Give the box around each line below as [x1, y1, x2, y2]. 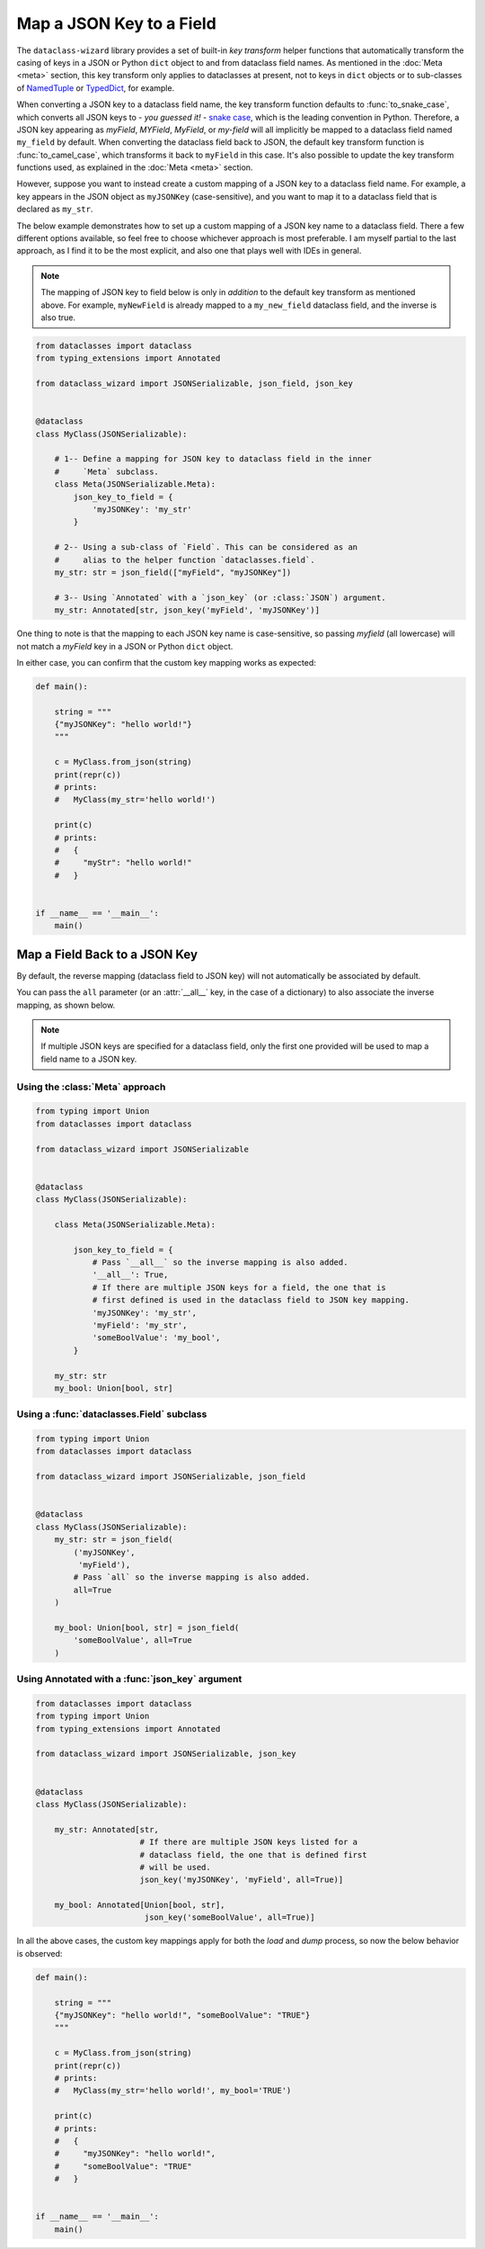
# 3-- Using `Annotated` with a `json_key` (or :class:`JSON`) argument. [54, 592, 386, 603]
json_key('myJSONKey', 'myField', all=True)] [139, 1875, 344, 1885]
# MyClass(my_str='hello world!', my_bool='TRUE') [54, 2085, 292, 2096]
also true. [40, 311, 76, 323]
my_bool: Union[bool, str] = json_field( [54, 1622, 240, 1633]
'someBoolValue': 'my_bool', [92, 1332, 221, 1343]
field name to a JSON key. [40, 1053, 137, 1064]
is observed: [16, 1948, 63, 1958]
